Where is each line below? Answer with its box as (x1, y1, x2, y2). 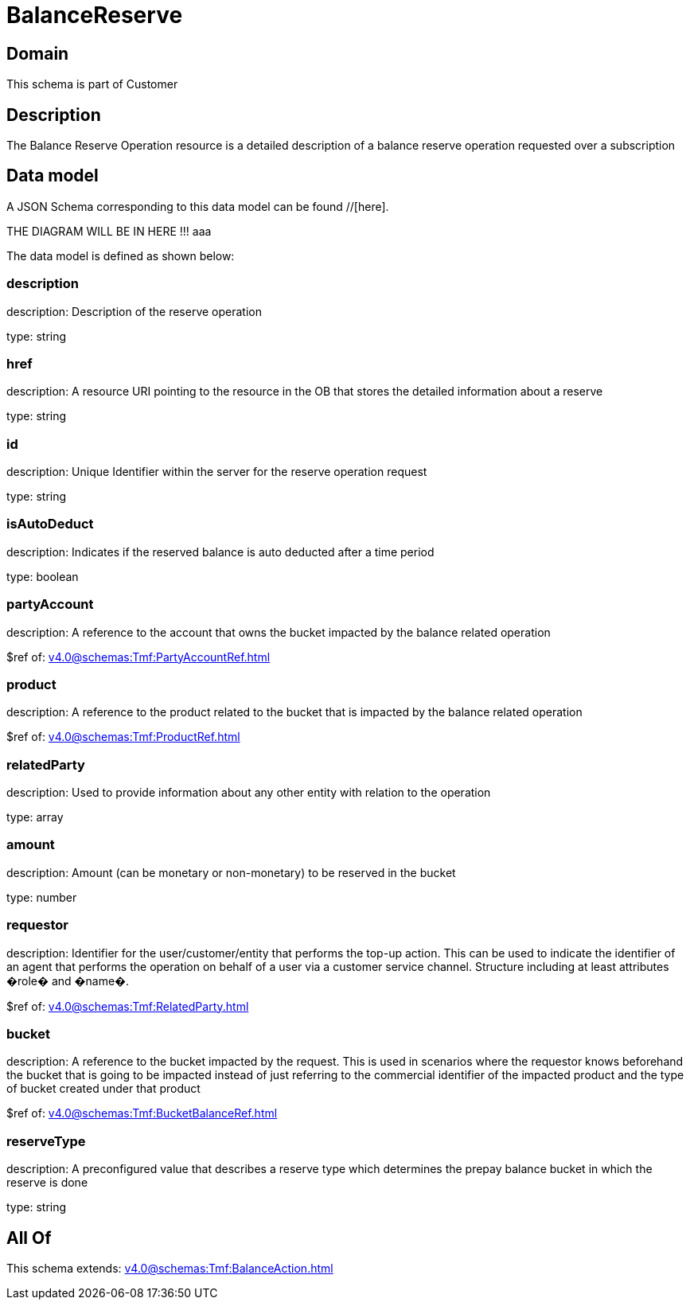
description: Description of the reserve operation (6, 304, 263, 318)
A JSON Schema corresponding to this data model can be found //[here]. (6, 199, 389, 213)
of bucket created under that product (6, 1082, 201, 1096)
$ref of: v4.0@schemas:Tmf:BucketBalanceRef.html (6, 1106, 278, 1121)
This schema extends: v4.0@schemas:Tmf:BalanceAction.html (6, 1261, 333, 1275)
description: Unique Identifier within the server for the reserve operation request (6, 465, 427, 479)
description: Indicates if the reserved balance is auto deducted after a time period (6, 544, 435, 559)
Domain (6, 43, 69, 64)
